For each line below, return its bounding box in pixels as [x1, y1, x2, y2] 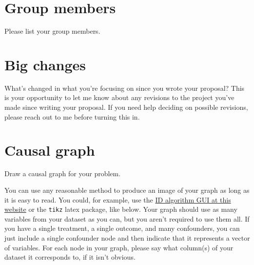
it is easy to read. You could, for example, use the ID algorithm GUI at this [4, 194, 231, 204]
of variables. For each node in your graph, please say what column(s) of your [4, 242, 234, 252]
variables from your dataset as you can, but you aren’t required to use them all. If [4, 213, 250, 224]
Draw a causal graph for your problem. [4, 168, 121, 179]
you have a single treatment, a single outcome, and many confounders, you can [4, 223, 240, 233]
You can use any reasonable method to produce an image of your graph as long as [4, 184, 250, 195]
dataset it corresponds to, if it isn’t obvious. [4, 252, 136, 262]
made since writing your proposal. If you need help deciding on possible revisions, [4, 102, 248, 112]
